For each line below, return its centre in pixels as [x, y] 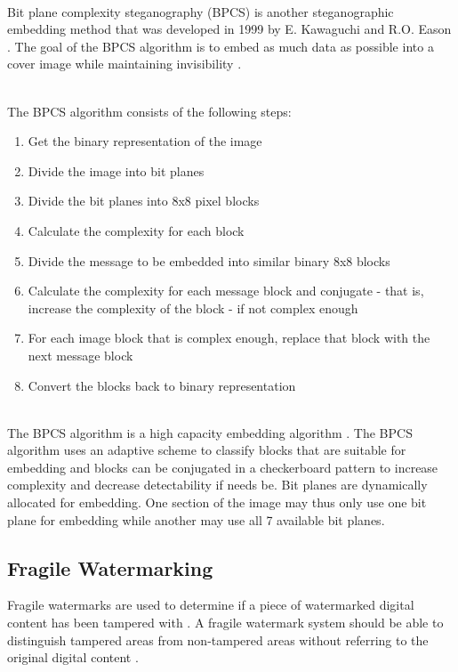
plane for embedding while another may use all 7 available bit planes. [196, 519]
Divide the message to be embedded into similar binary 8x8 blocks [209, 260]
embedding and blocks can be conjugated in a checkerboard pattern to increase [223, 467]
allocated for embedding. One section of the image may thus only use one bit [217, 502]
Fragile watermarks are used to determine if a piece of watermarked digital [211, 605]
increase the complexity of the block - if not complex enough [193, 308]
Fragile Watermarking [110, 567]
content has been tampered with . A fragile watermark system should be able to [225, 623]
